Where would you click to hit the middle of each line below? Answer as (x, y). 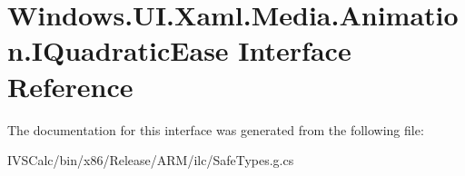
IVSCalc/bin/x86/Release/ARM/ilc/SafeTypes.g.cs (151, 160)
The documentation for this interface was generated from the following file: (216, 129)
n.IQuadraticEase (118, 50)
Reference (70, 86)
